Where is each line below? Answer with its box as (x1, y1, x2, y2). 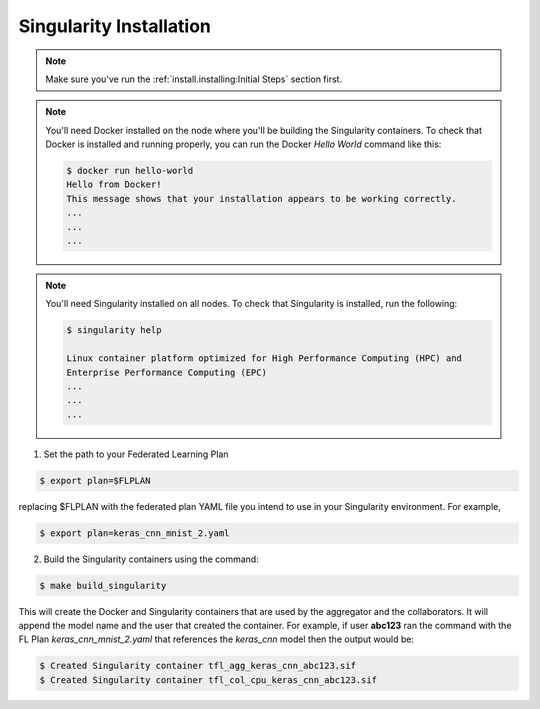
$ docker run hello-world (66, 165, 194, 177)
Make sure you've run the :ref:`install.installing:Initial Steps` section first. (45, 73, 343, 85)
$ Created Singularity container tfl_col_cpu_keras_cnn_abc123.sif (39, 674, 378, 685)
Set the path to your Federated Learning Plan (43, 448, 229, 460)
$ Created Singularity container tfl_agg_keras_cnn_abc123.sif (39, 660, 357, 672)
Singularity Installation (18, 15, 212, 37)
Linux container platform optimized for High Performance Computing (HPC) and (66, 353, 462, 364)
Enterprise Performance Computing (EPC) (66, 366, 267, 378)
